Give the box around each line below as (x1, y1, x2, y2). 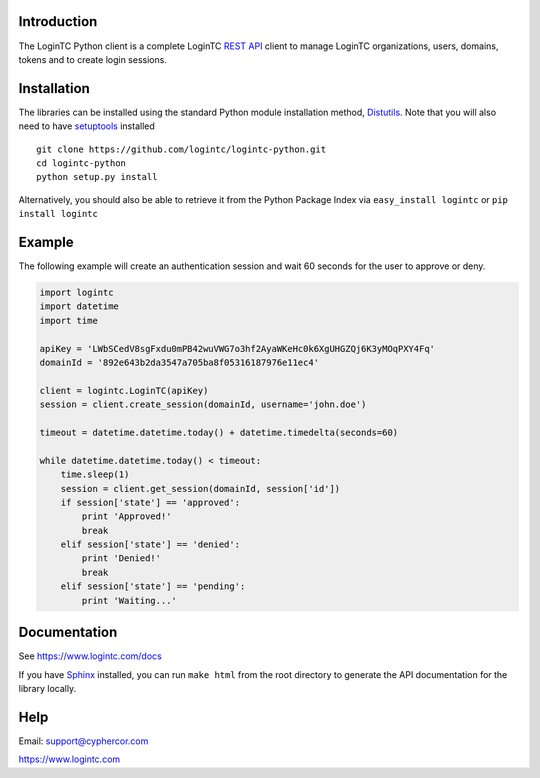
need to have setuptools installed (18, 120, 155, 132)
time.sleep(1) (60, 469, 130, 480)
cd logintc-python (36, 157, 127, 169)
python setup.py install (36, 171, 158, 183)
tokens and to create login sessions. (18, 53, 167, 65)
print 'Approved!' (81, 511, 172, 522)
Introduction (18, 13, 98, 30)
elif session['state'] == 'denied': (60, 539, 240, 550)
